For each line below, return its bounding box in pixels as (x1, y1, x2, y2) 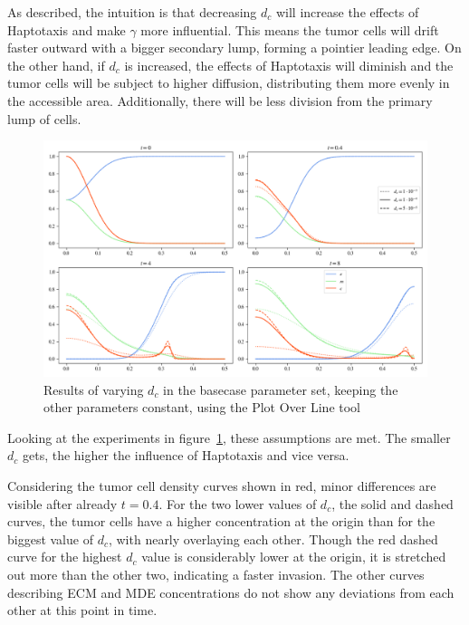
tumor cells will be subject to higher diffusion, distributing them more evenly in (7, 73, 450, 92)
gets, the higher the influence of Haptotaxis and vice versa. (22, 446, 349, 465)
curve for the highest (7, 547, 122, 566)
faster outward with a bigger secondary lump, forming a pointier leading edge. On (7, 38, 462, 57)
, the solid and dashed (331, 494, 454, 513)
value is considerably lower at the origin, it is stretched (141, 547, 446, 566)
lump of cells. (7, 109, 81, 128)
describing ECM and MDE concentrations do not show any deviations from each (7, 582, 455, 601)
